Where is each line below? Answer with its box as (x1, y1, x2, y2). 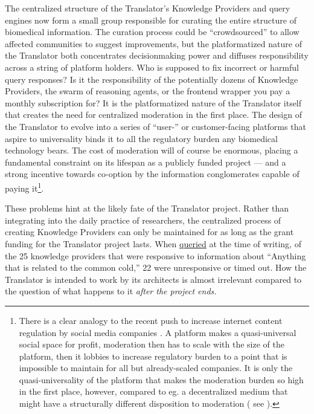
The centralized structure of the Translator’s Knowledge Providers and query (5, 2, 290, 14)
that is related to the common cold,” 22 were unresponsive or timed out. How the (5, 261, 307, 274)
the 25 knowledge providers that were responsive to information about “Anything (5, 249, 306, 262)
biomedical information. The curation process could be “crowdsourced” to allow (5, 25, 300, 38)
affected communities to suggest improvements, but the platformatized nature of (5, 37, 302, 50)
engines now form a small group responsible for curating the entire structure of (5, 13, 296, 26)
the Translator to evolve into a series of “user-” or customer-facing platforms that (5, 120, 306, 132)
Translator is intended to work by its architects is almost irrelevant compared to (5, 273, 302, 285)
